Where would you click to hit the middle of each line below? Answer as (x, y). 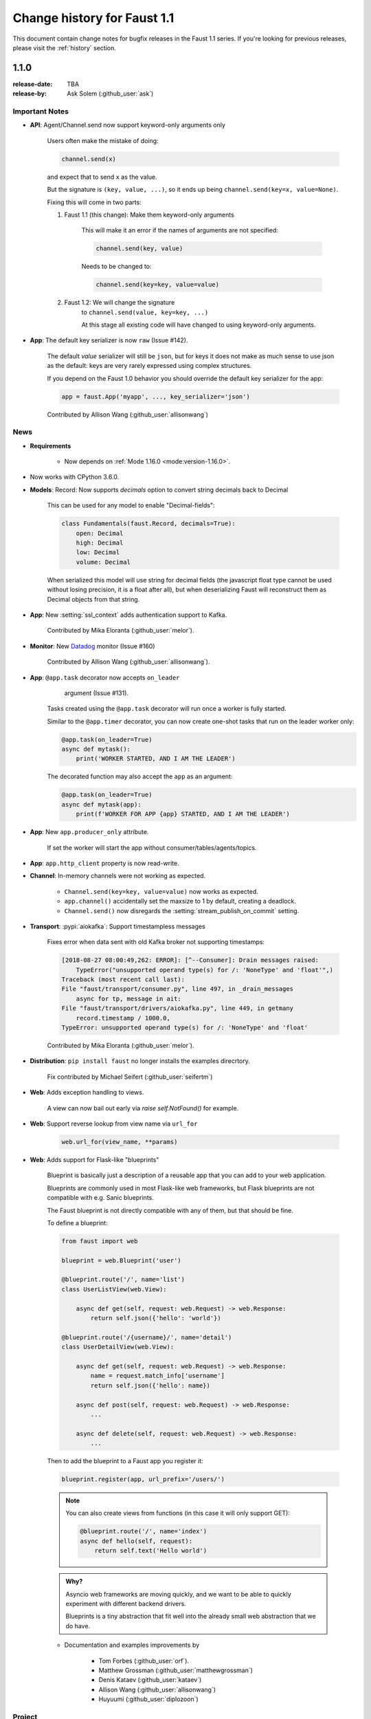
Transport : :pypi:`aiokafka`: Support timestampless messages (117, 926)
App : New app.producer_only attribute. (89, 832)
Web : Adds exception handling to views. (87, 1093)
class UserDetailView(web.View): (118, 1347)
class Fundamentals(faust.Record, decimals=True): (149, 524)
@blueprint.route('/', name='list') (123, 1280)
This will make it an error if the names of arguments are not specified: (180, 230)
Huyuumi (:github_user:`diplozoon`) (148, 1699)
